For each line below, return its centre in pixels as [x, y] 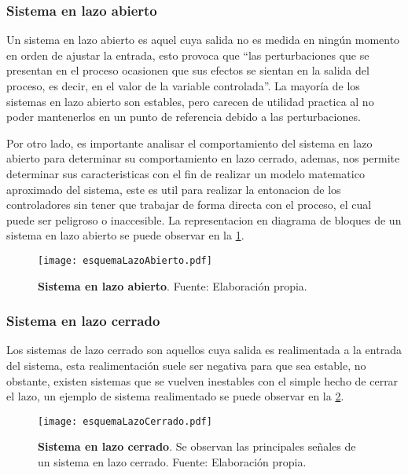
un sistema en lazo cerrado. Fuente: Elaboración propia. [172, 462]
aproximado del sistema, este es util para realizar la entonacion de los [174, 189]
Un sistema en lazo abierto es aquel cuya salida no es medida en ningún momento [203, 40]
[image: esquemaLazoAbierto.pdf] [125, 260]
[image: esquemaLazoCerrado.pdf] [125, 421]
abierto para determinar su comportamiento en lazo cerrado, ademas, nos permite [203, 158]
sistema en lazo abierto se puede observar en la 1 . [125, 235]
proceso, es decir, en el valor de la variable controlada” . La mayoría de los [183, 86]
